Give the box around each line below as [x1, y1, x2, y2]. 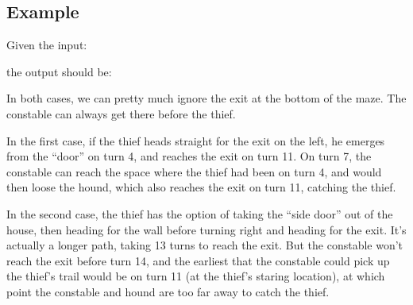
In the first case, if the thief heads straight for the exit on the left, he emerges [6, 132, 385, 149]
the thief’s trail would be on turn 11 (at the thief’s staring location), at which [6, 268, 385, 284]
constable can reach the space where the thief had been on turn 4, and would [6, 163, 382, 180]
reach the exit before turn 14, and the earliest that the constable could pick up [6, 252, 390, 268]
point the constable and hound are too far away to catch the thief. [6, 283, 330, 299]
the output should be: [6, 63, 112, 79]
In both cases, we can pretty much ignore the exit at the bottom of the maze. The [6, 90, 407, 106]
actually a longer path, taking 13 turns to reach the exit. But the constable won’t [6, 237, 403, 253]
